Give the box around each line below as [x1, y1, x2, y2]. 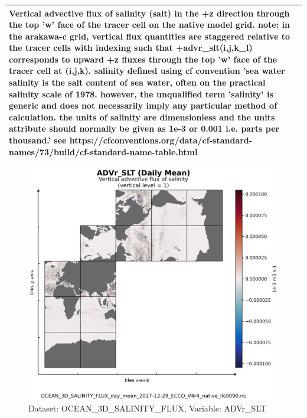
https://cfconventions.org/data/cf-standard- [69, 134, 253, 146]
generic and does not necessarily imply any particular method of [9, 99, 277, 112]
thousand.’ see [9, 134, 67, 146]
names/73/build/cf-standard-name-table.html [9, 145, 198, 158]
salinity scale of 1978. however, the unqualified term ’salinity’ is [9, 87, 273, 100]
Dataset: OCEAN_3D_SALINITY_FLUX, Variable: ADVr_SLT [28, 402, 267, 414]
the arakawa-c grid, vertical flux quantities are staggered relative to [9, 30, 290, 42]
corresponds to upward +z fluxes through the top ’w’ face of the [9, 53, 277, 65]
